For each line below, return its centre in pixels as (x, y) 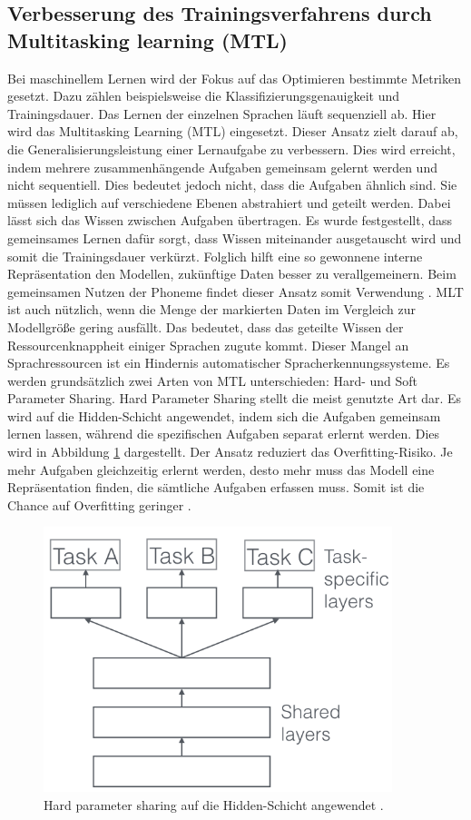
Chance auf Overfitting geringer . (99, 504)
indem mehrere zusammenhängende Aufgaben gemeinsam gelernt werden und (222, 167)
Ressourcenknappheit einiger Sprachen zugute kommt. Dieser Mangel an (208, 345)
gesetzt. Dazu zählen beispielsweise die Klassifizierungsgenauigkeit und (204, 96)
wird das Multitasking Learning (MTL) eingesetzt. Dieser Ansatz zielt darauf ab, (233, 131)
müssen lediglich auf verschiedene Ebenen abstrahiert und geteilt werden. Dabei (229, 202)
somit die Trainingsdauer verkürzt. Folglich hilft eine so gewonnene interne (215, 256)
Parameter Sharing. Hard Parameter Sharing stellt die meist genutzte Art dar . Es (235, 398)
